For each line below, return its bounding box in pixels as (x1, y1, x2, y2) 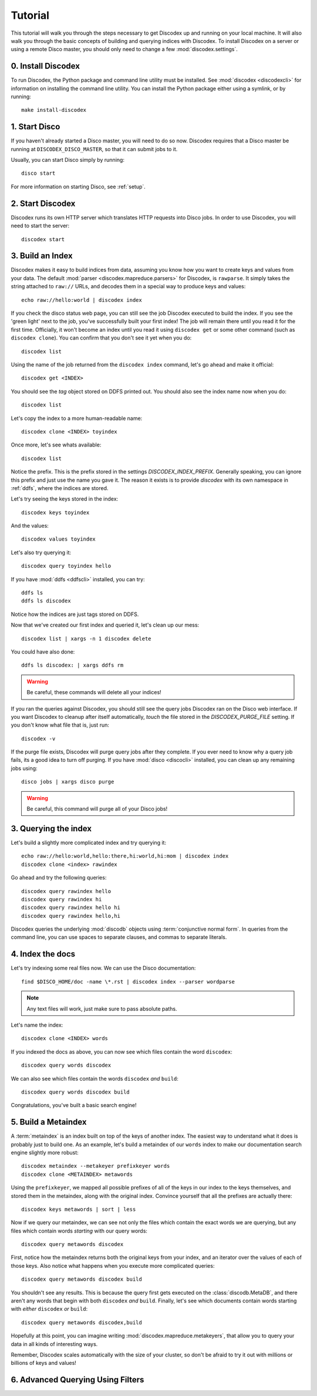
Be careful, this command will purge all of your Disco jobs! (26, 805, 168, 812)
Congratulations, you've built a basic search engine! (11, 1102, 137, 1109)
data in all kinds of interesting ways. (11, 1340, 98, 1347)
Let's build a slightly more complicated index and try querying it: (11, 839, 167, 846)
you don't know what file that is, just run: (11, 721, 110, 729)
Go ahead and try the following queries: (11, 874, 107, 881)
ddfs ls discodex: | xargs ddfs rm (21, 662, 124, 669)
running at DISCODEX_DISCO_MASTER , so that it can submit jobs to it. (11, 145, 178, 152)
